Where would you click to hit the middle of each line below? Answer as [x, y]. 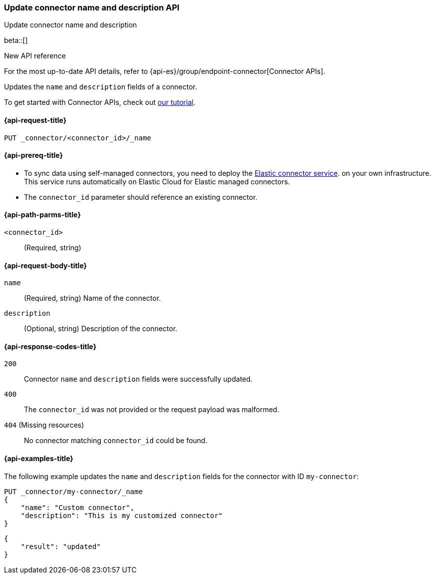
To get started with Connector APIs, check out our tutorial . [100, 102]
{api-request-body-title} [46, 265]
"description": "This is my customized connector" [122, 515]
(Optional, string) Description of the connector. [101, 329]
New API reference [35, 56]
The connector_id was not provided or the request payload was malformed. [152, 410]
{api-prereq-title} [34, 155]
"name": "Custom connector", [78, 507]
